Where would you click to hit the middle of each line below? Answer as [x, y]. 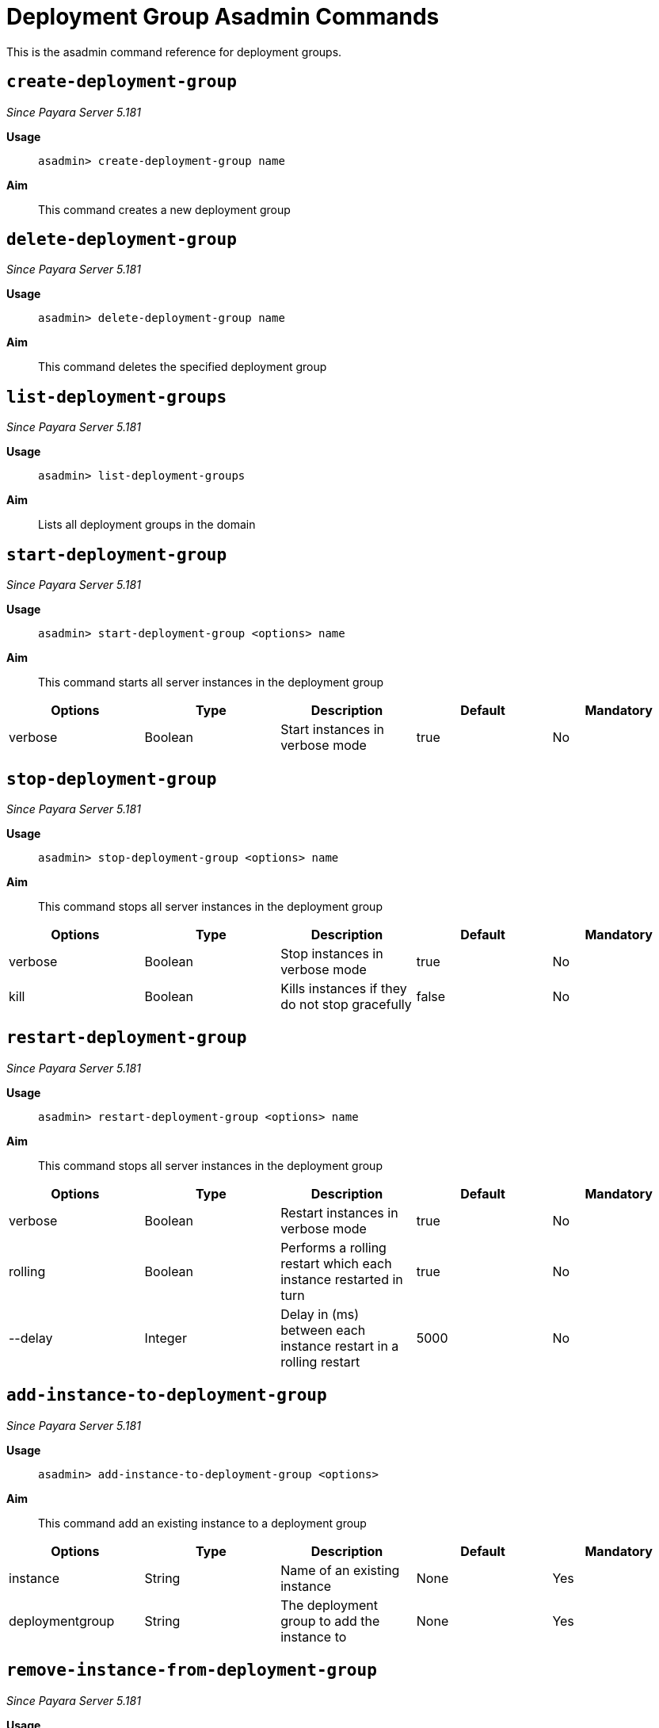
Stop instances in [332, 953]
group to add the [330, 1621]
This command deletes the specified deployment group [183, 367]
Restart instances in [339, 1212]
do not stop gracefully [346, 1004]
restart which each [336, 1263]
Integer [166, 1338]
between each [323, 1330]
